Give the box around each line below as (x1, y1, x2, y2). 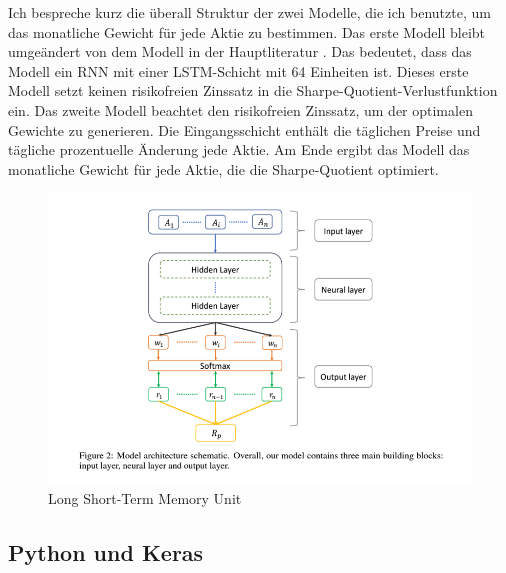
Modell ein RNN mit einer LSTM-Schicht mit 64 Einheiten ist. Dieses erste (8, 60, 469, 81)
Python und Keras (8, 537, 204, 568)
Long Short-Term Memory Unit (48, 488, 242, 509)
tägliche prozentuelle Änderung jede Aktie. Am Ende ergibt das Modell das (8, 139, 470, 160)
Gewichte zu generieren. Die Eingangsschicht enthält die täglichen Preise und (8, 119, 481, 140)
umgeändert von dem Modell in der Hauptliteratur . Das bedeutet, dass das (8, 41, 472, 62)
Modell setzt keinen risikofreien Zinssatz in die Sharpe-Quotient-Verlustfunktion (8, 80, 498, 101)
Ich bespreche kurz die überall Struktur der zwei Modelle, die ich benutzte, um (8, 2, 491, 22)
